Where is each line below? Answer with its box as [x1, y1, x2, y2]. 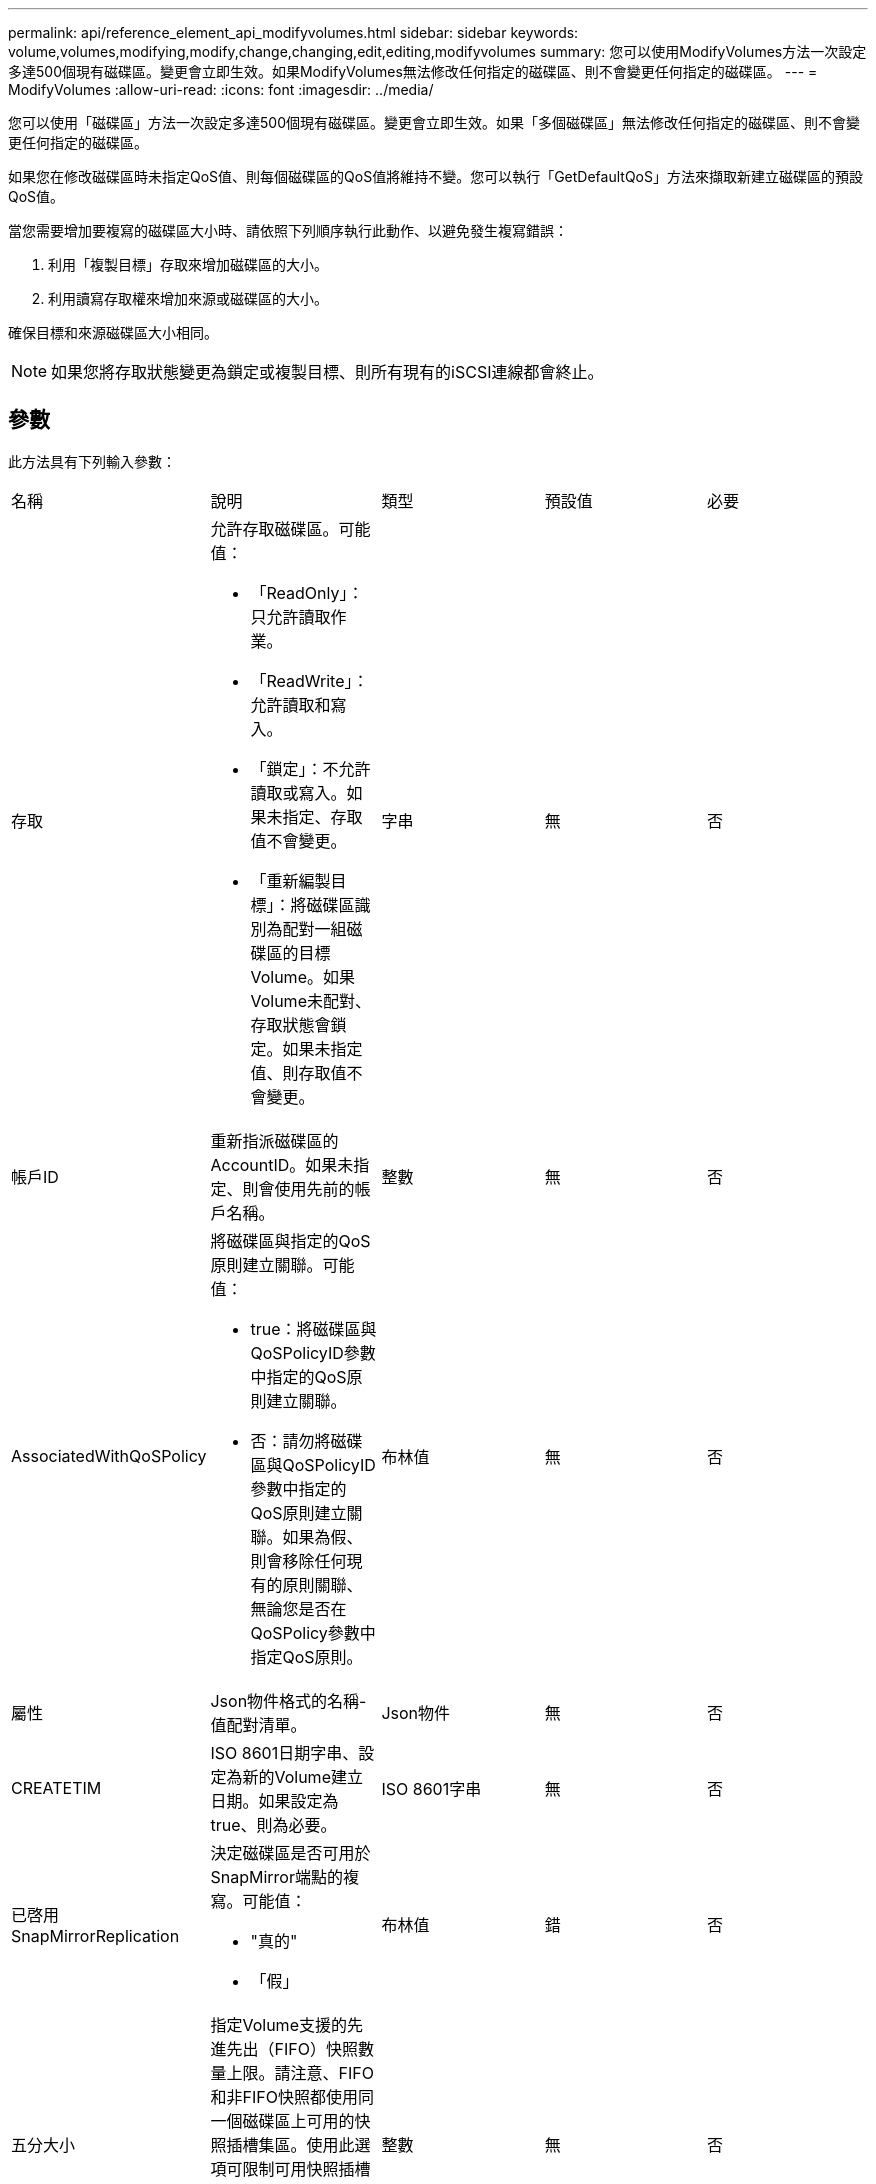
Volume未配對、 [250, 990, 371, 1011]
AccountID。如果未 [210, 1154, 354, 1175]
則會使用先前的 [242, 1178, 355, 1199]
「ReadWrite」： [250, 670, 369, 691]
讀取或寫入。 [250, 782, 347, 803]
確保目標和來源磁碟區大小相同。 [8, 324, 218, 341]
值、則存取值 [250, 1062, 347, 1083]
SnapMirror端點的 [210, 1866, 343, 1887]
